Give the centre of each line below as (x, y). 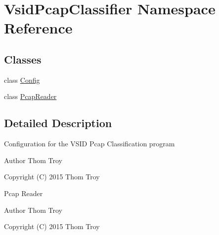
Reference (38, 28)
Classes (23, 59)
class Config (22, 80)
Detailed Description (58, 123)
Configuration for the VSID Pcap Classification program (89, 144)
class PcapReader (30, 96)
